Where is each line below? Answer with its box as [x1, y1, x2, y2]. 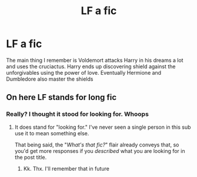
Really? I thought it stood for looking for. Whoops [6, 110, 149, 118]
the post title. [14, 153, 47, 161]
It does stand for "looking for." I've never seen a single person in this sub [14, 123, 191, 131]
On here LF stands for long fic [6, 92, 117, 102]
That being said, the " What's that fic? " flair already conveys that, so [14, 141, 179, 148]
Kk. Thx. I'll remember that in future [23, 165, 110, 172]
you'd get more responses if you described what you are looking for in [14, 147, 185, 154]
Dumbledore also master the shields [6, 75, 94, 82]
